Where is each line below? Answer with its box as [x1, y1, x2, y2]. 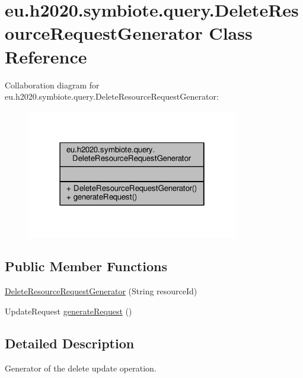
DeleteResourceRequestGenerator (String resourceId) [5, 285, 197, 297]
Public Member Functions [5, 257, 167, 275]
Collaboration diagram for [5, 78, 100, 91]
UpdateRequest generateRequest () [5, 304, 132, 317]
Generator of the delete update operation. [5, 361, 157, 374]
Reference [5, 44, 87, 68]
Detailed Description [5, 333, 135, 352]
